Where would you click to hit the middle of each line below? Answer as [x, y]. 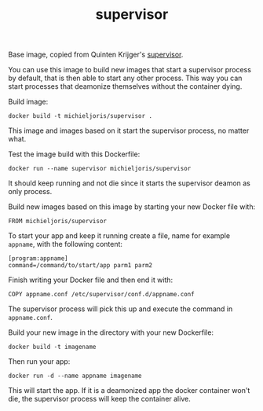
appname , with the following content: [66, 244]
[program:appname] [38, 259]
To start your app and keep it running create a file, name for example [119, 236]
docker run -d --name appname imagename [75, 376]
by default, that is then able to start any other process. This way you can [125, 78]
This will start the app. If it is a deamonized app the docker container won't [129, 391]
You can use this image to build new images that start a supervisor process [130, 70]
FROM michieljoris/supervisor [58, 222]
